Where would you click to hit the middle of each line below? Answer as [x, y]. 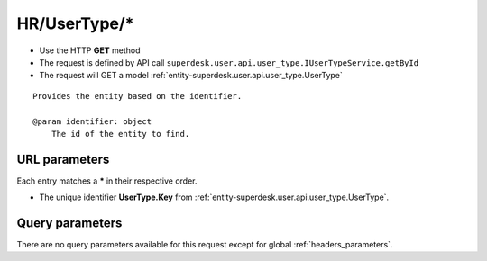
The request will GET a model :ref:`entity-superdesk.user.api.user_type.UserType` [191, 76]
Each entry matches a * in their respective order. [107, 181]
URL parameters [63, 159]
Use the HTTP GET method [90, 50]
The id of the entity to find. [120, 134]
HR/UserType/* [75, 23]
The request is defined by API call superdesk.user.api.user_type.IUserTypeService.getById [229, 62]
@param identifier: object [92, 121]
